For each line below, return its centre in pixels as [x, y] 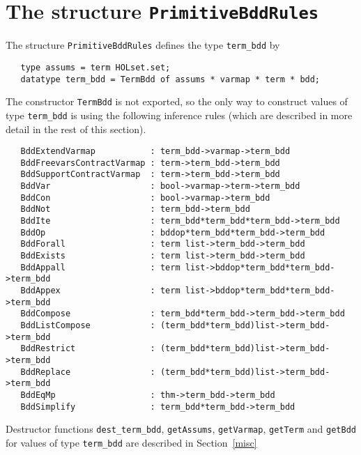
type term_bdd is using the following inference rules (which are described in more [179, 115]
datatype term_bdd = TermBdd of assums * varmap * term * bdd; [170, 79]
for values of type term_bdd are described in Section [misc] [131, 442]
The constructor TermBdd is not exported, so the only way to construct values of [177, 101]
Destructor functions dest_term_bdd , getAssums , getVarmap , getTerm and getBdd [181, 429]
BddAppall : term [100, 267]
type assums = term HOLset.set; [95, 67]
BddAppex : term [100, 291]
